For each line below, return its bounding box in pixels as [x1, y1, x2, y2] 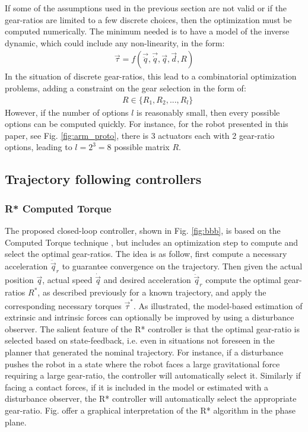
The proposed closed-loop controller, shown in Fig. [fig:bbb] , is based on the [5, 224, 281, 236]
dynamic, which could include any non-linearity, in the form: [5, 36, 225, 49]
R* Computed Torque [5, 201, 112, 215]
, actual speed [42, 274, 93, 286]
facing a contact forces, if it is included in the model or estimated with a [5, 380, 269, 393]
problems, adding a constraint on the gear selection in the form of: [5, 82, 246, 94]
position [5, 274, 34, 286]
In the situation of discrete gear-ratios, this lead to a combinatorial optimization [5, 70, 297, 82]
